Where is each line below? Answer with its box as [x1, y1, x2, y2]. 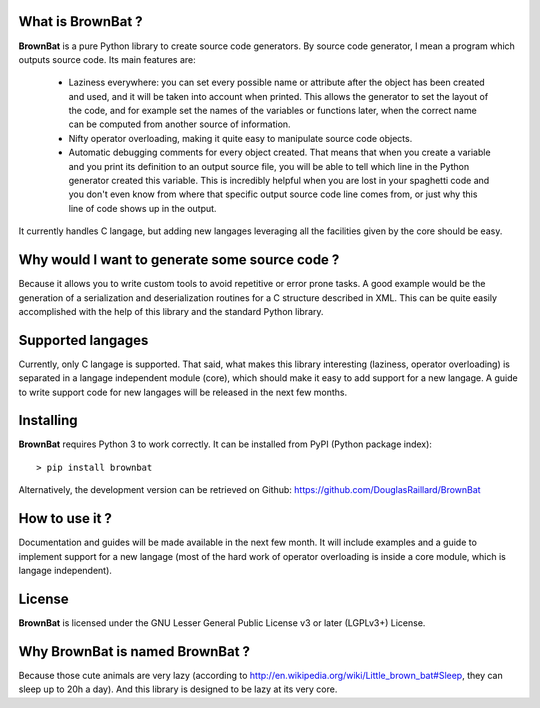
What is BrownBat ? [18, 13, 144, 30]
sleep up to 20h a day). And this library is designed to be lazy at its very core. [18, 683, 338, 695]
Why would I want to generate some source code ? [18, 251, 340, 269]
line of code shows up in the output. [68, 202, 217, 214]
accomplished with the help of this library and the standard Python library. [18, 305, 324, 317]
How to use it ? [18, 510, 112, 527]
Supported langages [18, 331, 149, 349]
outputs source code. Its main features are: [18, 53, 197, 65]
